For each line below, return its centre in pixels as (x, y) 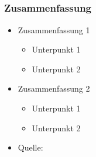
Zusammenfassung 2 (54, 88)
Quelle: (30, 147)
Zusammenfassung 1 (54, 29)
